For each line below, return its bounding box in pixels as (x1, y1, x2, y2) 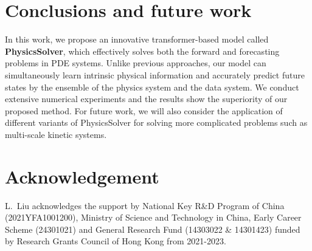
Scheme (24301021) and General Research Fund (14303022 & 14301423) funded (5, 222, 300, 235)
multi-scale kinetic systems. (5, 128, 107, 140)
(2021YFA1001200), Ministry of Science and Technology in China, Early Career (5, 211, 302, 224)
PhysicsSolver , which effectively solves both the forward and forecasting (5, 44, 280, 57)
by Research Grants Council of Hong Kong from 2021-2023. (5, 235, 226, 247)
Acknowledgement (5, 163, 159, 188)
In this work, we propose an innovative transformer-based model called (5, 33, 269, 46)
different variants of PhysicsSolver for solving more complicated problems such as (5, 116, 308, 129)
